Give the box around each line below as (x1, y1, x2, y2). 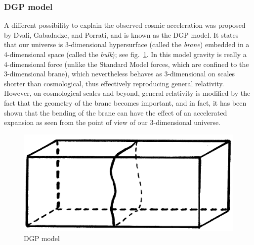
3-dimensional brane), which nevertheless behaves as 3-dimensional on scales (4, 68, 235, 79)
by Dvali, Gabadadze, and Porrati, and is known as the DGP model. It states (4, 29, 239, 40)
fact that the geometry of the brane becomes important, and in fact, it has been (4, 97, 247, 108)
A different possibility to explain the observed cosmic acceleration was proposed (4, 20, 246, 30)
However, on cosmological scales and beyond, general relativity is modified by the (4, 88, 251, 98)
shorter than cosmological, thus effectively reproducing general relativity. (4, 78, 224, 88)
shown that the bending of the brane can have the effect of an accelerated (4, 107, 227, 118)
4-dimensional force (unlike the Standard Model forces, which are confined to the (4, 59, 249, 69)
